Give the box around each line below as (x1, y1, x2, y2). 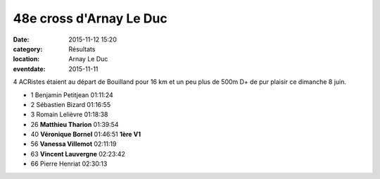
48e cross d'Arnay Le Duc (13, 11, 168, 26)
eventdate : (13, 64, 46, 73)
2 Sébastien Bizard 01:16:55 (30, 100, 111, 109)
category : (13, 44, 43, 53)
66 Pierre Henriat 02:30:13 (30, 159, 108, 168)
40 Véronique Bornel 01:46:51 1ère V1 (30, 130, 141, 139)
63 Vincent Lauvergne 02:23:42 (30, 149, 126, 158)
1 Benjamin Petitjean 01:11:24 (30, 90, 114, 99)
